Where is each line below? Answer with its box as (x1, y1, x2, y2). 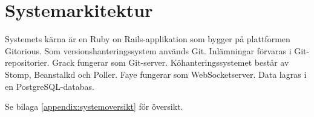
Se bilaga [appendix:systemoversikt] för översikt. (5, 100, 183, 113)
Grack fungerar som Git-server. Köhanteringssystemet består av (52, 56, 289, 69)
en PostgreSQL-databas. (5, 80, 94, 92)
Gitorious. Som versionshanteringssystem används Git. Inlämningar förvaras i (5, 44, 292, 57)
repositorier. (5, 56, 50, 69)
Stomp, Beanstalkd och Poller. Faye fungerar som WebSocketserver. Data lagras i (5, 68, 307, 80)
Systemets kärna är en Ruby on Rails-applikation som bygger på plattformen (5, 33, 290, 45)
